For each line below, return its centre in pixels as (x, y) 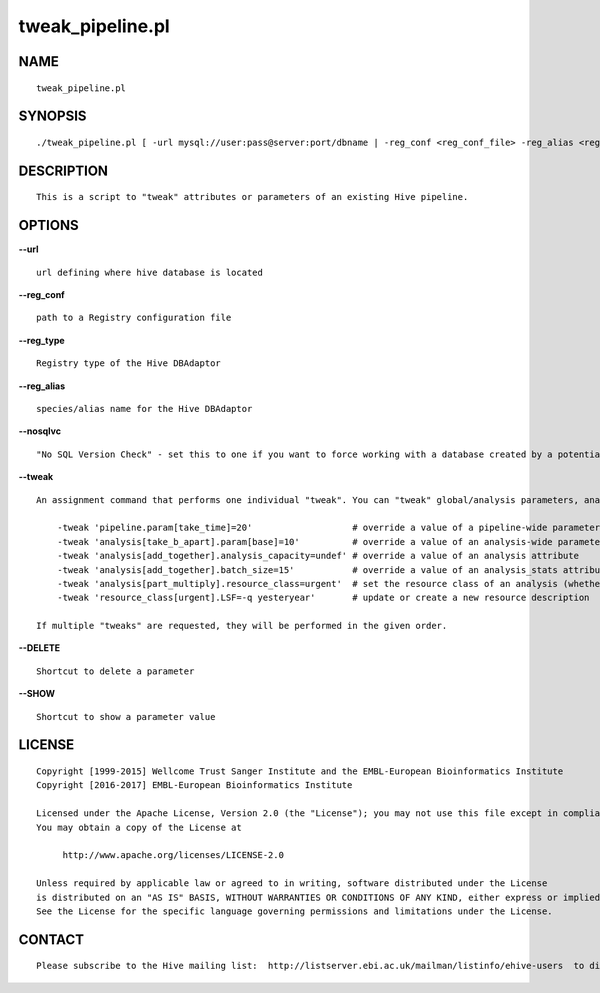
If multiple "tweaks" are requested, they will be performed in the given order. (242, 626)
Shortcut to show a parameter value (126, 716)
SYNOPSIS (52, 116)
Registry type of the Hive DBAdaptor (129, 363)
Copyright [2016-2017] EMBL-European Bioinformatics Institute (194, 785)
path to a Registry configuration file (134, 318)
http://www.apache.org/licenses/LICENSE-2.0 (173, 855)
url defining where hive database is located (150, 272)
